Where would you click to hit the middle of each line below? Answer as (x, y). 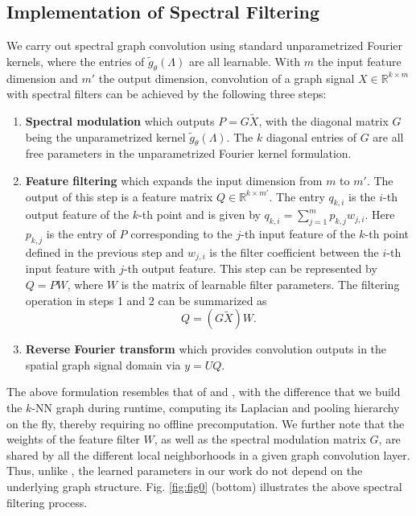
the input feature (359, 61)
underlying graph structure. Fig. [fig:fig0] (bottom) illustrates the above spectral (204, 486)
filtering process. (47, 502)
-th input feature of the (298, 234)
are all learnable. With (245, 61)
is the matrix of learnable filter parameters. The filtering (260, 285)
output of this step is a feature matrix (119, 196)
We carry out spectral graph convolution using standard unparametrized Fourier (205, 45)
